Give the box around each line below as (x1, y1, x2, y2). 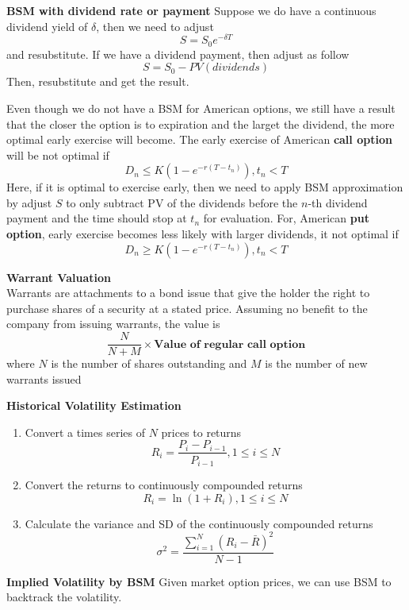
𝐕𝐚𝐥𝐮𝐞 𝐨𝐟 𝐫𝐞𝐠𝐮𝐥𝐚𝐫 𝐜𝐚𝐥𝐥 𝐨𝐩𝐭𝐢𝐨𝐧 (154, 338, 306, 350)
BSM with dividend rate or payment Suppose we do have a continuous (6, 2, 377, 18)
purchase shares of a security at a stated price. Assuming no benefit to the (6, 299, 368, 316)
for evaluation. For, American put (203, 210, 369, 226)
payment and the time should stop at (6, 210, 187, 226)
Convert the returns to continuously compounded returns (25, 476, 303, 492)
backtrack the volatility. (6, 589, 122, 605)
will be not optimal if (6, 146, 109, 163)
